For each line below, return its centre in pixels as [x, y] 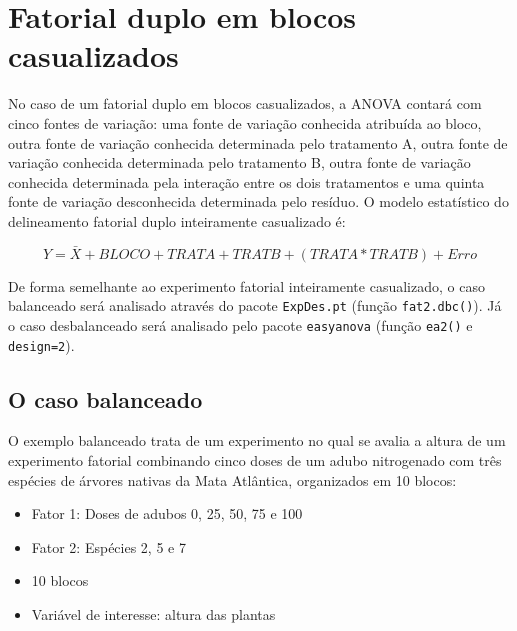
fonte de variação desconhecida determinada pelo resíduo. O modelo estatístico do [258, 201]
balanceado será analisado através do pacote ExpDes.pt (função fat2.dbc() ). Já [255, 305]
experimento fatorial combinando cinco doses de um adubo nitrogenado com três [255, 460]
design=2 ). [41, 344]
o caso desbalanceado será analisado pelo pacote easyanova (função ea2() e [240, 324]
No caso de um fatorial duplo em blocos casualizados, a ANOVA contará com [245, 103]
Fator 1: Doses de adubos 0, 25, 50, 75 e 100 [167, 513]
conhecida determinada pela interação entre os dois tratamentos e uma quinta [246, 181]
